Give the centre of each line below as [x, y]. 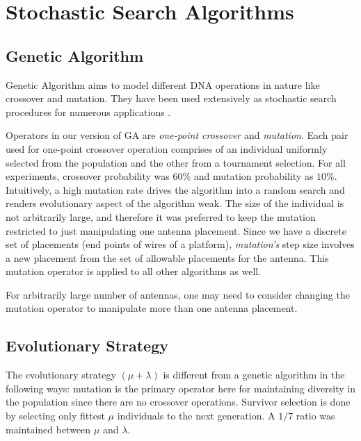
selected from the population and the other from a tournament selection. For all [176, 162]
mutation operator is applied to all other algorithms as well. [134, 271]
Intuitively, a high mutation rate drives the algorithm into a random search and [175, 189]
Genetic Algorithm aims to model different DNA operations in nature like [163, 84]
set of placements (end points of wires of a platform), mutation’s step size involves [180, 244]
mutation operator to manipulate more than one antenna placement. [152, 308]
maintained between [48, 429]
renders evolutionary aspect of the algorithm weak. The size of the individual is [175, 203]
